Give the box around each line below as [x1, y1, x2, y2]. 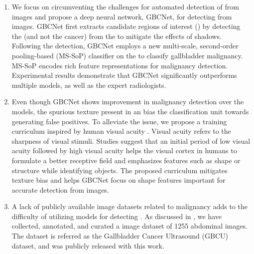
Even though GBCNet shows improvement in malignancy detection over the [11, 96, 244, 107]
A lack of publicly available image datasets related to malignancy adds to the [11, 201, 248, 212]
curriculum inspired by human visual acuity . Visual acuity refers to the [11, 126, 231, 136]
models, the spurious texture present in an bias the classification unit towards [11, 106, 249, 116]
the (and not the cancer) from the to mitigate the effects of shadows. [11, 30, 222, 41]
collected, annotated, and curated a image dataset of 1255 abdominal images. [11, 221, 248, 231]
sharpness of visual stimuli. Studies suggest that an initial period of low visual [11, 135, 251, 146]
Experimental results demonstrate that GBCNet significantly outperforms [11, 70, 237, 80]
